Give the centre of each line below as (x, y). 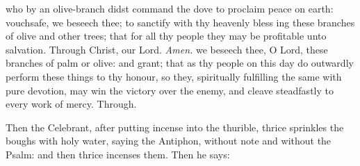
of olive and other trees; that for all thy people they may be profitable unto (166, 36)
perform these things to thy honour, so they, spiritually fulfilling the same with (174, 76)
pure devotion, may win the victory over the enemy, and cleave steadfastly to (170, 90)
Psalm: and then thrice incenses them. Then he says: (118, 154)
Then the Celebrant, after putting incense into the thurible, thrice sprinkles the (175, 127)
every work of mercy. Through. (71, 104)
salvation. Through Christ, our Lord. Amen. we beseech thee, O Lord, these (167, 49)
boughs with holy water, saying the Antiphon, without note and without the (169, 141)
